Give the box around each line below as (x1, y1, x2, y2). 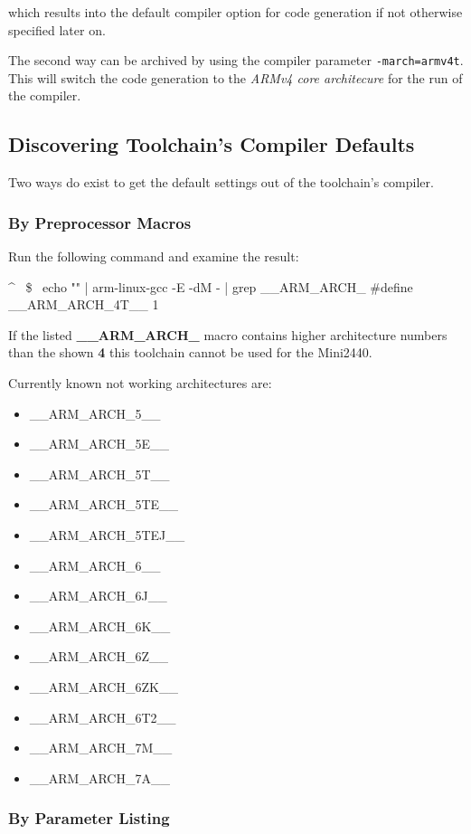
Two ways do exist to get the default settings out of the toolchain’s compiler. (8, 173, 434, 192)
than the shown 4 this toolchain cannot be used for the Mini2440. (8, 343, 372, 362)
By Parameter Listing (8, 807, 170, 829)
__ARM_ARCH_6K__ (29, 616, 171, 635)
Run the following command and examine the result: (8, 247, 299, 266)
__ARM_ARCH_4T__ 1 (8, 295, 159, 314)
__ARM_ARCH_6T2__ (29, 707, 176, 726)
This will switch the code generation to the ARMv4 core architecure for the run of (8, 68, 463, 87)
